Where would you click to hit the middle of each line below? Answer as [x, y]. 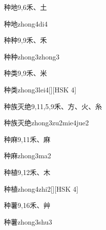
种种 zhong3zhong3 [32, 56]
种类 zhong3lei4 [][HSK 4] [40, 89]
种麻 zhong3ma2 [28, 156]
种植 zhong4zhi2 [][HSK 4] [41, 188]
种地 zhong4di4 [26, 23]
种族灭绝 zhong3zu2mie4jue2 [46, 123]
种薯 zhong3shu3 [28, 221]
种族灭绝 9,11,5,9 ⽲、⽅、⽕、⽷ [53, 106]
